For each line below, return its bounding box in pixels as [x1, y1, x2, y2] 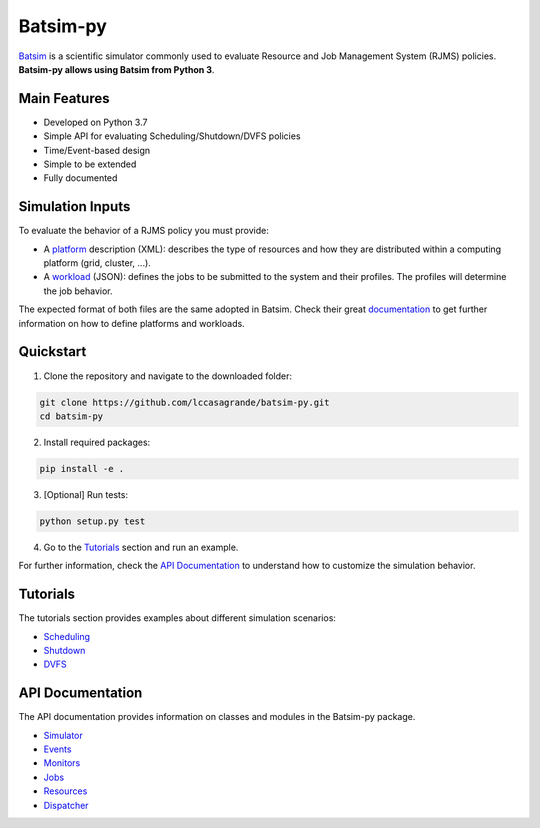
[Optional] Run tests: [43, 488, 129, 500]
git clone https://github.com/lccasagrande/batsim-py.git [39, 396, 330, 408]
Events [43, 743, 72, 755]
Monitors [43, 757, 81, 769]
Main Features [18, 90, 110, 107]
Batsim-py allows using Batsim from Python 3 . [18, 63, 215, 75]
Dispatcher [43, 799, 89, 811]
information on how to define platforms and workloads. [18, 317, 245, 329]
